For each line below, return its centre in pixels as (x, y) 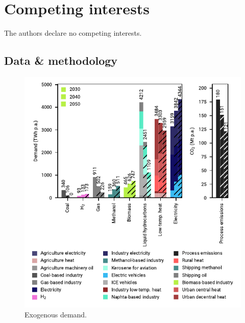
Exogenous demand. (56, 315)
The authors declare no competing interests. (73, 33)
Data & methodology (61, 60)
